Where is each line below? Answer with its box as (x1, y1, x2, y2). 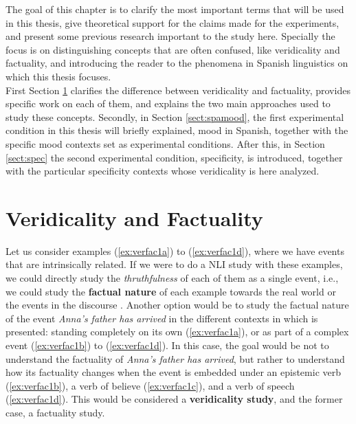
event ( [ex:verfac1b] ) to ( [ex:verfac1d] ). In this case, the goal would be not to (5, 338, 329, 352)
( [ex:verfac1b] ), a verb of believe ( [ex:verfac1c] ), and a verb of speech (5, 378, 295, 392)
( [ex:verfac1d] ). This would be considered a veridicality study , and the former (5, 392, 343, 406)
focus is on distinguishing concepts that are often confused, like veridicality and (5, 42, 340, 56)
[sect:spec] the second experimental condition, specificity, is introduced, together (5, 150, 343, 164)
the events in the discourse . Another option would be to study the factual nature (5, 298, 349, 312)
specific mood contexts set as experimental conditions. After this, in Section (5, 136, 325, 150)
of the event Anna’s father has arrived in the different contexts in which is (5, 311, 318, 325)
